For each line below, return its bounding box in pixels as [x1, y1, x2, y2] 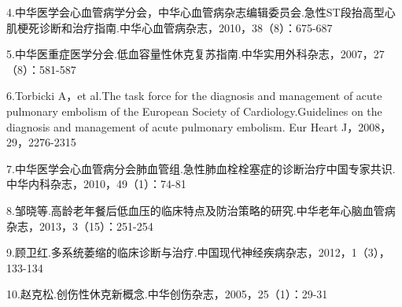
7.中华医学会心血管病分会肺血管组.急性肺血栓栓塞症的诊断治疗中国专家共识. [6, 160, 396, 176]
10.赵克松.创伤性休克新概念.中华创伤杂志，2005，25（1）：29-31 [6, 286, 328, 302]
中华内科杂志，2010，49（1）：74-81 [6, 176, 186, 192]
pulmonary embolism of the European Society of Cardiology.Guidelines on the [6, 102, 382, 119]
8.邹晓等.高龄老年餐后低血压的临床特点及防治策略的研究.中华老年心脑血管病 [6, 202, 396, 218]
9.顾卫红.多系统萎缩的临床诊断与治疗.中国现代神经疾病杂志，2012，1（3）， [6, 244, 390, 261]
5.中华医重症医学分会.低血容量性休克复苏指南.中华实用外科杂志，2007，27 [6, 46, 385, 62]
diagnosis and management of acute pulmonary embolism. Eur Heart [6, 118, 338, 135]
